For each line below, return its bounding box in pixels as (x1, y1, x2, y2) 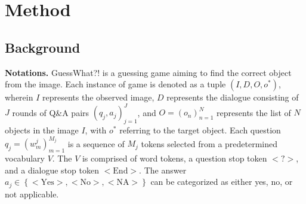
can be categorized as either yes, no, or (150, 175, 293, 188)
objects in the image (5, 124, 79, 136)
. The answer (139, 163, 187, 176)
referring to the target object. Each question (119, 124, 281, 136)
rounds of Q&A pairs (12, 106, 89, 118)
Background (5, 38, 81, 56)
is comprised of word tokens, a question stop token (82, 151, 267, 164)
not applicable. (5, 187, 59, 200)
